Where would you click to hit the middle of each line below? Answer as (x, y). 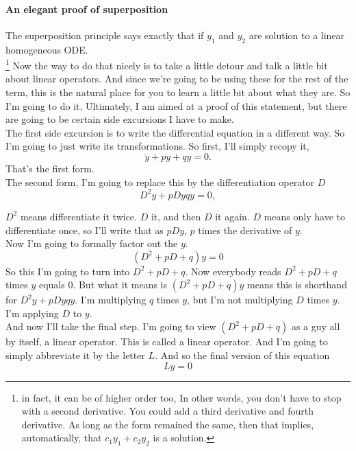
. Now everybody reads (233, 271)
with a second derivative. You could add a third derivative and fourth (167, 411)
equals (52, 285)
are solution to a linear (297, 35)
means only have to (304, 216)
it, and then (176, 216)
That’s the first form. (50, 169)
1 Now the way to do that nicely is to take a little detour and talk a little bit (167, 64)
